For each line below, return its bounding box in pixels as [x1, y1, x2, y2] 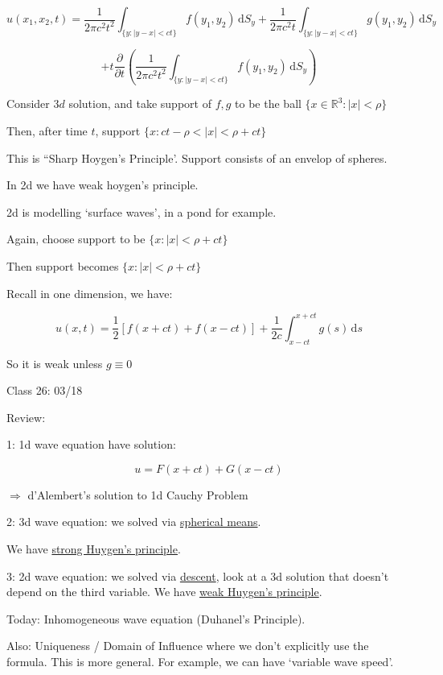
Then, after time [6, 122, 88, 139]
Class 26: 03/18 [6, 382, 83, 399]
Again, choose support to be [6, 230, 146, 247]
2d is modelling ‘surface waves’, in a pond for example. [6, 203, 277, 220]
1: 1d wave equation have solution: [6, 436, 176, 453]
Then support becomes [6, 258, 119, 275]
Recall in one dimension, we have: [6, 284, 173, 301]
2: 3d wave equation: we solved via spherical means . [6, 513, 261, 530]
